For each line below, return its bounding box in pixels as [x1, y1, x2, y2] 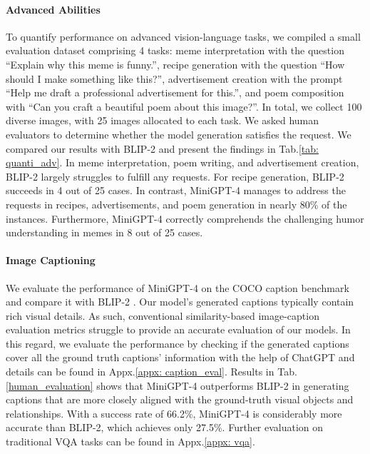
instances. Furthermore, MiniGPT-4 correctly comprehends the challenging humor [6, 211, 364, 226]
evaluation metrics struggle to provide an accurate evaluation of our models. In [6, 322, 351, 337]
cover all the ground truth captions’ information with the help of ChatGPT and [6, 350, 355, 365]
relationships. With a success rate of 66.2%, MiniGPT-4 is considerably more [6, 405, 342, 420]
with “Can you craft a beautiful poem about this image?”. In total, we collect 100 [6, 99, 362, 113]
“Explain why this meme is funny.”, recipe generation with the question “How [6, 56, 345, 71]
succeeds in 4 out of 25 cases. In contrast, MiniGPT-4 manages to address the [6, 183, 346, 198]
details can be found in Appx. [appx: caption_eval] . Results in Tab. [6, 364, 297, 379]
